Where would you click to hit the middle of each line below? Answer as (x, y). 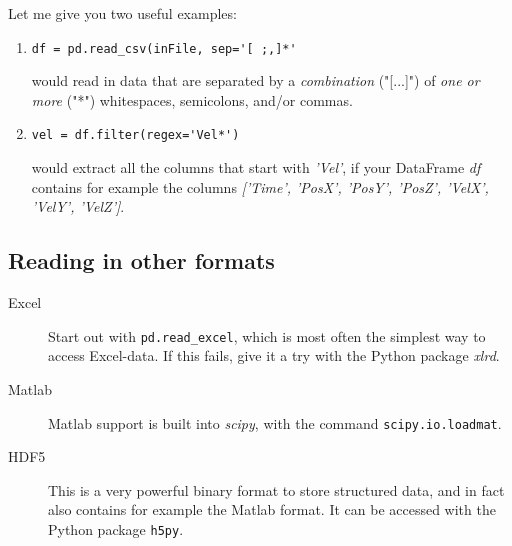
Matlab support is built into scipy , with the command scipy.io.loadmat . (275, 422)
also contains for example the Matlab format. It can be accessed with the (272, 509)
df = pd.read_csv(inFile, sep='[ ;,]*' (164, 48)
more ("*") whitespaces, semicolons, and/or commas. (192, 99)
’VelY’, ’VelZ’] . (78, 206)
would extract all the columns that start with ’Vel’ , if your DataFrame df (256, 167)
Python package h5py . (116, 528)
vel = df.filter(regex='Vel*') (135, 135)
